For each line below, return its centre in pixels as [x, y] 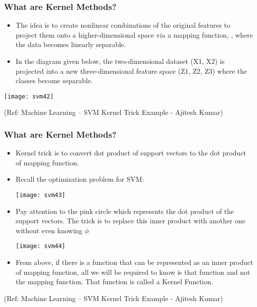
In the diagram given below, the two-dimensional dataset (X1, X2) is [120, 61]
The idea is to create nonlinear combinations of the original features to [123, 25]
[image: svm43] [41, 195]
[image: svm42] [29, 96]
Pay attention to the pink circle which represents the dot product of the [125, 211]
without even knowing [49, 230]
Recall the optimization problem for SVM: [80, 179]
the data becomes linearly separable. [71, 44]
